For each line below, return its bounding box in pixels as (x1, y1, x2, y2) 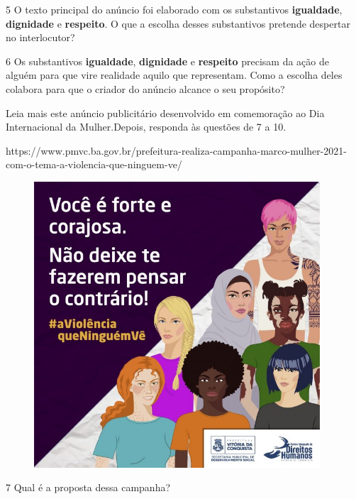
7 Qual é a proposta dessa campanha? (6, 480, 171, 495)
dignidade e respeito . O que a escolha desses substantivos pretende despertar (6, 16, 350, 31)
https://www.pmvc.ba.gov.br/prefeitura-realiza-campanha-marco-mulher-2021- (6, 143, 347, 158)
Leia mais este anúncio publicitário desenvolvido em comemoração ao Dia (6, 105, 325, 120)
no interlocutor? (6, 30, 75, 45)
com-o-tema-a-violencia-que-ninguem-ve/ (6, 157, 182, 172)
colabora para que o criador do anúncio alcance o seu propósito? (6, 81, 285, 96)
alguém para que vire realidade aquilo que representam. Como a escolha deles (6, 67, 343, 82)
